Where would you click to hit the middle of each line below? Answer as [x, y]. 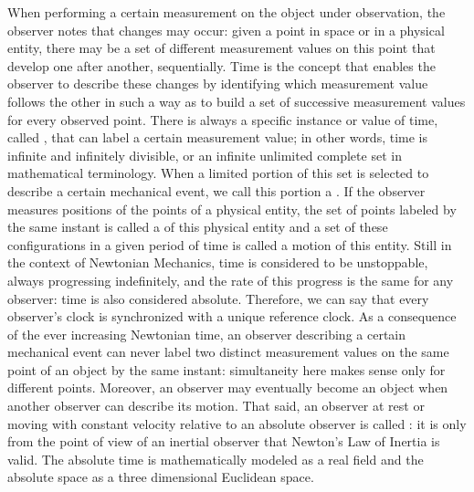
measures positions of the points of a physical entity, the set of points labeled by [232, 209]
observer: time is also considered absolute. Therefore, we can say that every [218, 298]
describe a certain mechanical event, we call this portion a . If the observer [216, 190]
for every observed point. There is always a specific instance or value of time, [223, 119]
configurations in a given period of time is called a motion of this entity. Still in [230, 244]
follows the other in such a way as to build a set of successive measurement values [237, 101]
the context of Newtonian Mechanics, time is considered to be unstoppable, [218, 262]
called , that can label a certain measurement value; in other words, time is [218, 137]
